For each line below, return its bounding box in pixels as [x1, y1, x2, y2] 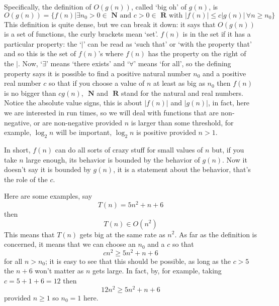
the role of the [4, 174, 48, 184]
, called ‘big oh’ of [131, 2, 187, 12]
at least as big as [153, 78, 205, 88]
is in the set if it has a [182, 29, 251, 39]
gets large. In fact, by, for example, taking [92, 265, 222, 276]
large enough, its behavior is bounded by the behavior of [26, 154, 200, 165]
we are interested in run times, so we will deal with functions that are [4, 107, 219, 117]
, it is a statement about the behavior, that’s [113, 164, 251, 175]
